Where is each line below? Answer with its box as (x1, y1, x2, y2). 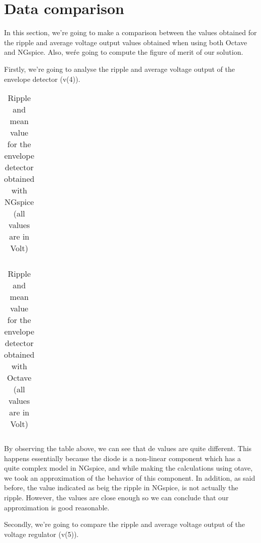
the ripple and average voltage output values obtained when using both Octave (4, 37, 247, 47)
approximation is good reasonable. (4, 502, 110, 512)
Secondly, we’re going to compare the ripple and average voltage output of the (4, 519, 245, 529)
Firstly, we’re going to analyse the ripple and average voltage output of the (4, 63, 235, 74)
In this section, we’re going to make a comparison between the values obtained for (4, 27, 257, 38)
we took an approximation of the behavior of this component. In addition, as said (4, 472, 255, 483)
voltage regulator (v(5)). (4, 528, 79, 539)
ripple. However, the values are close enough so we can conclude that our (4, 492, 229, 503)
